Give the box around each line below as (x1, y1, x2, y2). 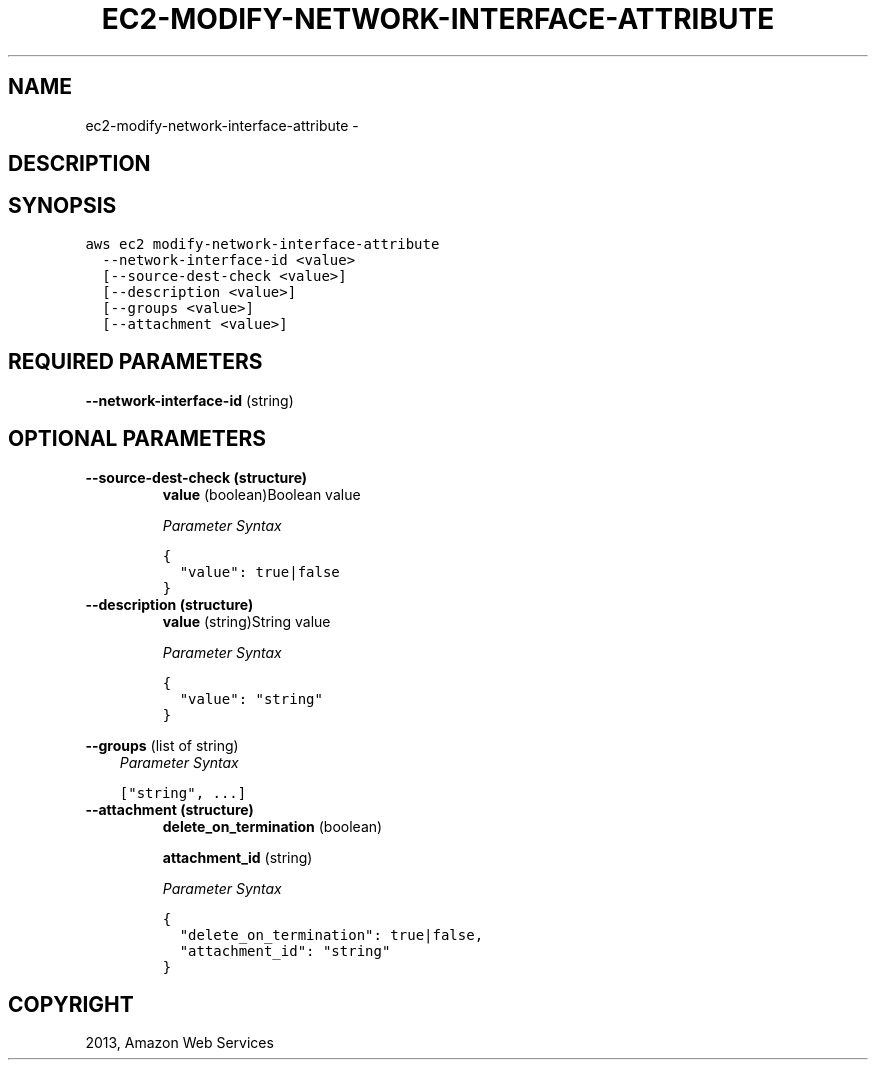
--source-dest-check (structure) (85, 468, 308, 486)
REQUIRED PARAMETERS (8, 349, 263, 375)
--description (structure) (85, 595, 254, 613)
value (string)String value (162, 612, 331, 630)
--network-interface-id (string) (85, 391, 294, 409)
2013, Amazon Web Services (85, 1034, 274, 1052)
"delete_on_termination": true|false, (179, 926, 484, 943)
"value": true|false (179, 563, 340, 580)
